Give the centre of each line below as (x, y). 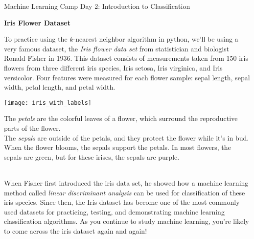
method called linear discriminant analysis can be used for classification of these (125, 192)
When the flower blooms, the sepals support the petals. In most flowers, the (117, 147)
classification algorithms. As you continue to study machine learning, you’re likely (127, 221)
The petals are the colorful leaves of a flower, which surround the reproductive (121, 118)
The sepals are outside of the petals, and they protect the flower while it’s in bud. (127, 137)
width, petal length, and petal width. (60, 87)
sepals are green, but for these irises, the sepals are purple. (92, 156)
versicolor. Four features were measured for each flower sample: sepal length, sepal (127, 77)
